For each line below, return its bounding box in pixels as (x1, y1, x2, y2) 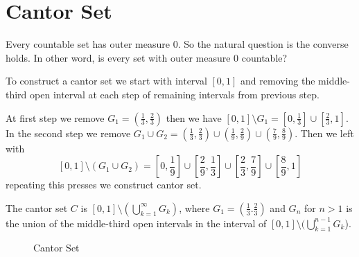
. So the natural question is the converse (177, 37, 349, 51)
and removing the (240, 73, 315, 88)
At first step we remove (6, 110, 105, 125)
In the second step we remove (6, 125, 131, 140)
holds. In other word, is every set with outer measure (6, 50, 231, 64)
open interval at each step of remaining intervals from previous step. (30, 87, 319, 101)
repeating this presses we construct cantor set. (6, 177, 202, 192)
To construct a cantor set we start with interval (6, 73, 207, 88)
